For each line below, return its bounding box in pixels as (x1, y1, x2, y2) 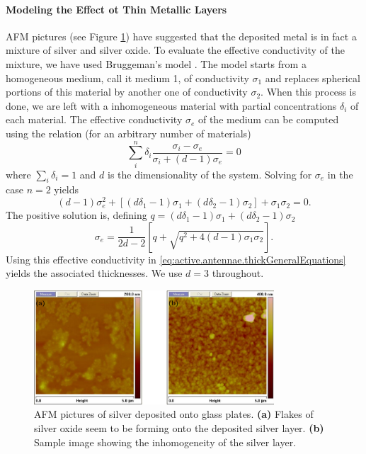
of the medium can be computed (198, 112, 339, 127)
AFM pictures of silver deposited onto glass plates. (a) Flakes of (34, 407, 314, 421)
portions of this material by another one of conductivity (6, 84, 248, 99)
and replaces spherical (265, 70, 360, 85)
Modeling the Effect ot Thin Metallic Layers (6, 1, 227, 16)
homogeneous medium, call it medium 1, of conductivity (6, 70, 249, 85)
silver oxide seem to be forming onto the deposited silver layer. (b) (34, 421, 324, 436)
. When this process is (261, 84, 356, 99)
